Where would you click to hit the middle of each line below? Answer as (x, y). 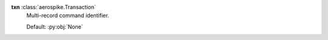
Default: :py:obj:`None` (55, 27)
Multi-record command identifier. (68, 16)
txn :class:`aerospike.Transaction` (54, 7)
